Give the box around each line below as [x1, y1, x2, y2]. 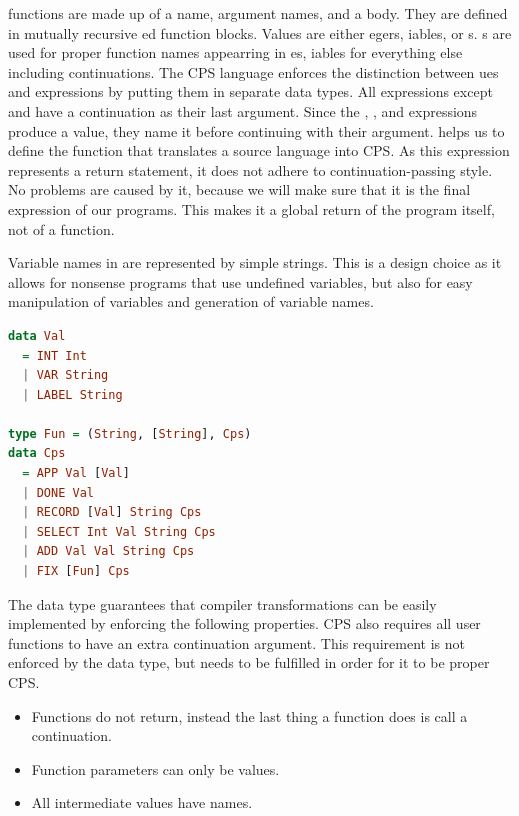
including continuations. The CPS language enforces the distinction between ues [8, 61, 499, 82]
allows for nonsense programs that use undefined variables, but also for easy [8, 271, 473, 292]
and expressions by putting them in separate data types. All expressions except [8, 81, 493, 102]
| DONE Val [22, 485, 94, 500]
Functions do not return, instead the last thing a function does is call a [31, 705, 468, 726]
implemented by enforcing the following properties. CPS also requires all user [8, 613, 481, 634]
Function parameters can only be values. [31, 758, 280, 779]
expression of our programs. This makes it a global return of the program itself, [8, 198, 495, 219]
